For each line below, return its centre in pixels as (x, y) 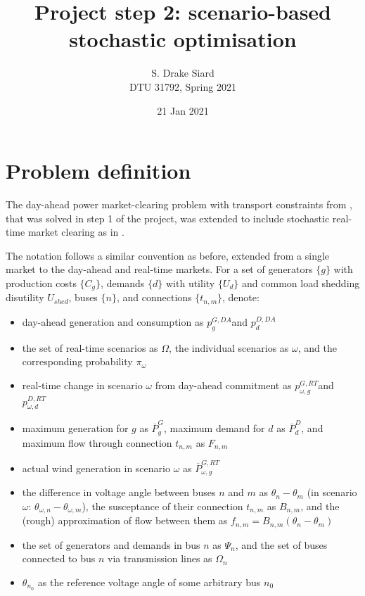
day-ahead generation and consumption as (113, 321)
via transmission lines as (160, 558)
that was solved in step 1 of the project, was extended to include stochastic (168, 218)
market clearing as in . (76, 232)
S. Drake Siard (183, 73)
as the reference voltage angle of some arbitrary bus (149, 582)
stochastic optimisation (183, 39)
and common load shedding (301, 283)
